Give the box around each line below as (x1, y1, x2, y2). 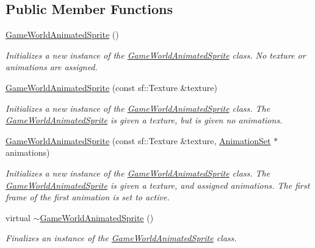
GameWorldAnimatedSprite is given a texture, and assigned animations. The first (5, 178, 310, 191)
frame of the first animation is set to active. (5, 191, 170, 203)
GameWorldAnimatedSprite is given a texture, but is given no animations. (5, 114, 283, 126)
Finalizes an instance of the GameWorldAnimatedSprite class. (5, 232, 237, 244)
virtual (5, 211, 31, 224)
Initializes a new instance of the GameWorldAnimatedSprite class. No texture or (5, 48, 306, 61)
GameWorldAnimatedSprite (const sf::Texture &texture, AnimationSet (5, 134, 271, 147)
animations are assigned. (5, 60, 98, 73)
